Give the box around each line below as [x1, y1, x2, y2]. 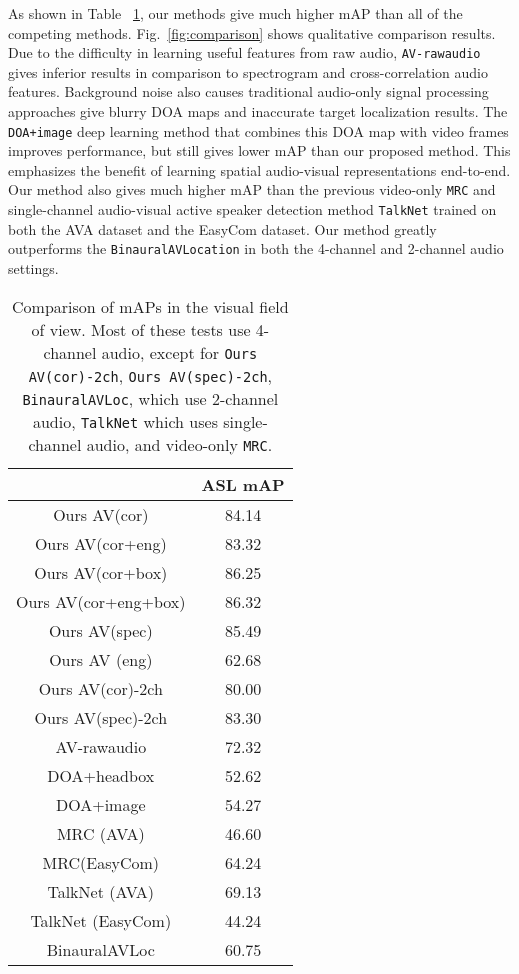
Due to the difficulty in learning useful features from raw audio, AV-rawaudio [8, 42, 481, 63]
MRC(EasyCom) [42, 850, 160, 874]
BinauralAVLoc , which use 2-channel [22, 386, 279, 410]
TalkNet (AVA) [47, 879, 155, 903]
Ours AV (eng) [49, 647, 153, 671]
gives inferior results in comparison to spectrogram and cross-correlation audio [8, 61, 489, 82]
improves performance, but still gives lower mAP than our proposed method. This [8, 140, 511, 161]
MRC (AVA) [56, 821, 145, 845]
